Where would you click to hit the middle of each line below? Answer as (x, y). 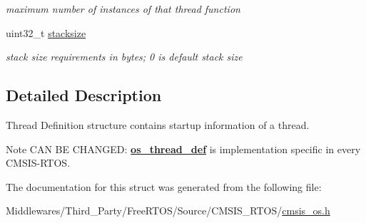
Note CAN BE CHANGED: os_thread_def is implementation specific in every (183, 149)
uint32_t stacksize (46, 32)
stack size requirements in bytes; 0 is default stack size (124, 57)
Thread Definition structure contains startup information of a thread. (158, 124)
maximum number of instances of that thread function (123, 9)
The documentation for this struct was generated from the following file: (164, 186)
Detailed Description (84, 95)
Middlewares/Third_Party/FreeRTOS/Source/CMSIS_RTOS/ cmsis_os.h (168, 211)
